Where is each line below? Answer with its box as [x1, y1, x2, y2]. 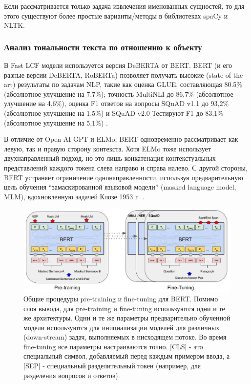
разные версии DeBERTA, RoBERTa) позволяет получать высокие [4, 69, 204, 80]
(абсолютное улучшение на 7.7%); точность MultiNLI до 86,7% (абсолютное [4, 88, 233, 99]
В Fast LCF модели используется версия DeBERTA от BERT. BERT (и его [4, 60, 232, 70]
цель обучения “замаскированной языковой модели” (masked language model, [4, 182, 236, 192]
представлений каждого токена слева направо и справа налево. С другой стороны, [4, 162, 248, 172]
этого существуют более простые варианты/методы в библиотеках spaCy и [4, 10, 228, 21]
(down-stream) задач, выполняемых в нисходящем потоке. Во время [23, 332, 227, 342]
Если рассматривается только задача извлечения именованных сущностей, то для [4, 1, 245, 11]
